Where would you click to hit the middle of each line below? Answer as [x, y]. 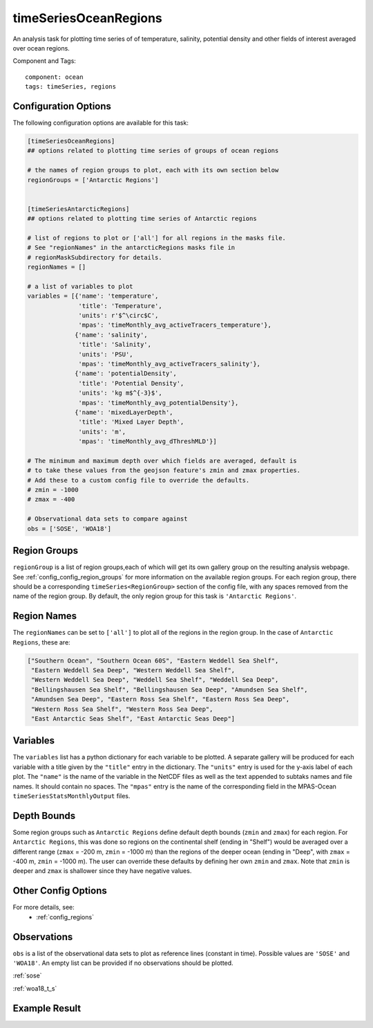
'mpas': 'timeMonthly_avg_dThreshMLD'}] [147, 442]
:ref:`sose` [27, 975]
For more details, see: [44, 908]
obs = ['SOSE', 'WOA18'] [69, 529]
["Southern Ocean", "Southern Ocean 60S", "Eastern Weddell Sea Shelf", [153, 660]
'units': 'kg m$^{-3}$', [120, 393]
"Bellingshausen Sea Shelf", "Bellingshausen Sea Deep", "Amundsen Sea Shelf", [170, 689]
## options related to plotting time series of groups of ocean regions [153, 151]
